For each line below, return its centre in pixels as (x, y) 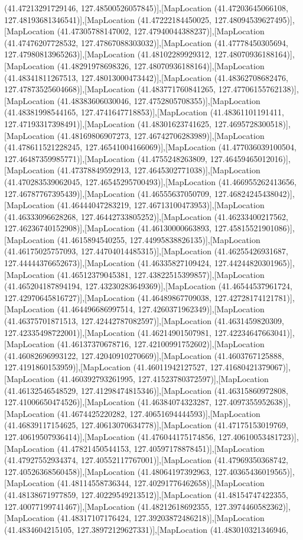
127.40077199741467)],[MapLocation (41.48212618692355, (108, 506)
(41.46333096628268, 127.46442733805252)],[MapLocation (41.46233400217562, (146, 216)
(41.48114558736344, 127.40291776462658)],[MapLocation (161, 483)
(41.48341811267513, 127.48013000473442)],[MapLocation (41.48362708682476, (146, 77)
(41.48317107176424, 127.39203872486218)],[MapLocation (161, 518)
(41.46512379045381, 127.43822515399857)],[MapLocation (161, 274)
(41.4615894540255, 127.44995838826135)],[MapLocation (159, 239)
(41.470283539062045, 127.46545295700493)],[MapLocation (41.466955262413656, (150, 181)
